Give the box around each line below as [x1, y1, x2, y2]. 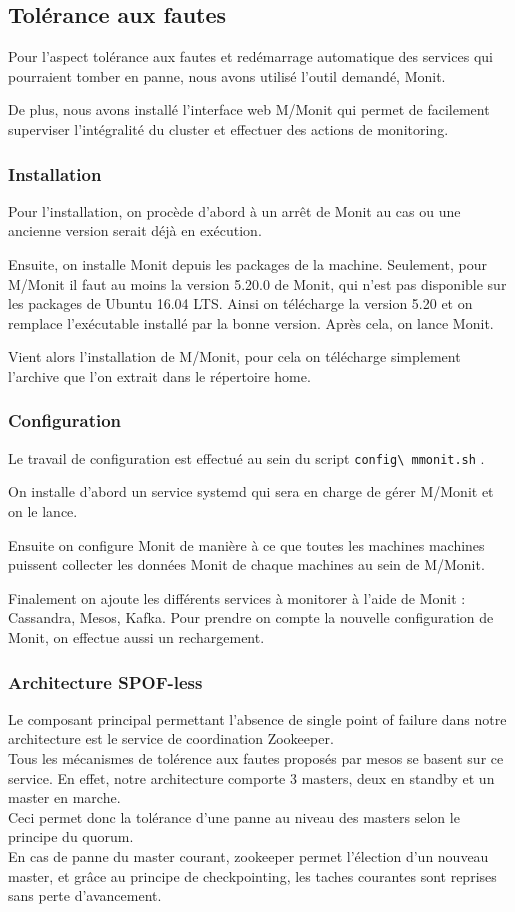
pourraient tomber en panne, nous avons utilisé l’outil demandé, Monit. [8, 65, 446, 86]
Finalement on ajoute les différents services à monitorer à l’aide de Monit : [8, 587, 466, 608]
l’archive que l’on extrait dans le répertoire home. [8, 365, 311, 386]
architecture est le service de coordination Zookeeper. [8, 728, 334, 749]
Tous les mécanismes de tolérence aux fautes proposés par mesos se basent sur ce [8, 747, 504, 768]
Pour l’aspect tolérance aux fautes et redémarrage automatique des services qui [8, 46, 493, 67]
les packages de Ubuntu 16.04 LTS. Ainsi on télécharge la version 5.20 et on [8, 293, 473, 314]
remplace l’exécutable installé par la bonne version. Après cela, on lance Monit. [8, 312, 494, 333]
